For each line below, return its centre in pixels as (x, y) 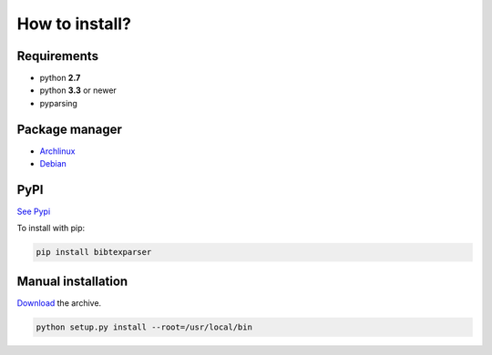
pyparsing (58, 103)
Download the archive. (59, 303)
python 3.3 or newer (78, 90)
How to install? (74, 24)
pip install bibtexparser (94, 252)
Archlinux (57, 151)
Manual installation (72, 281)
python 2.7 (60, 78)
